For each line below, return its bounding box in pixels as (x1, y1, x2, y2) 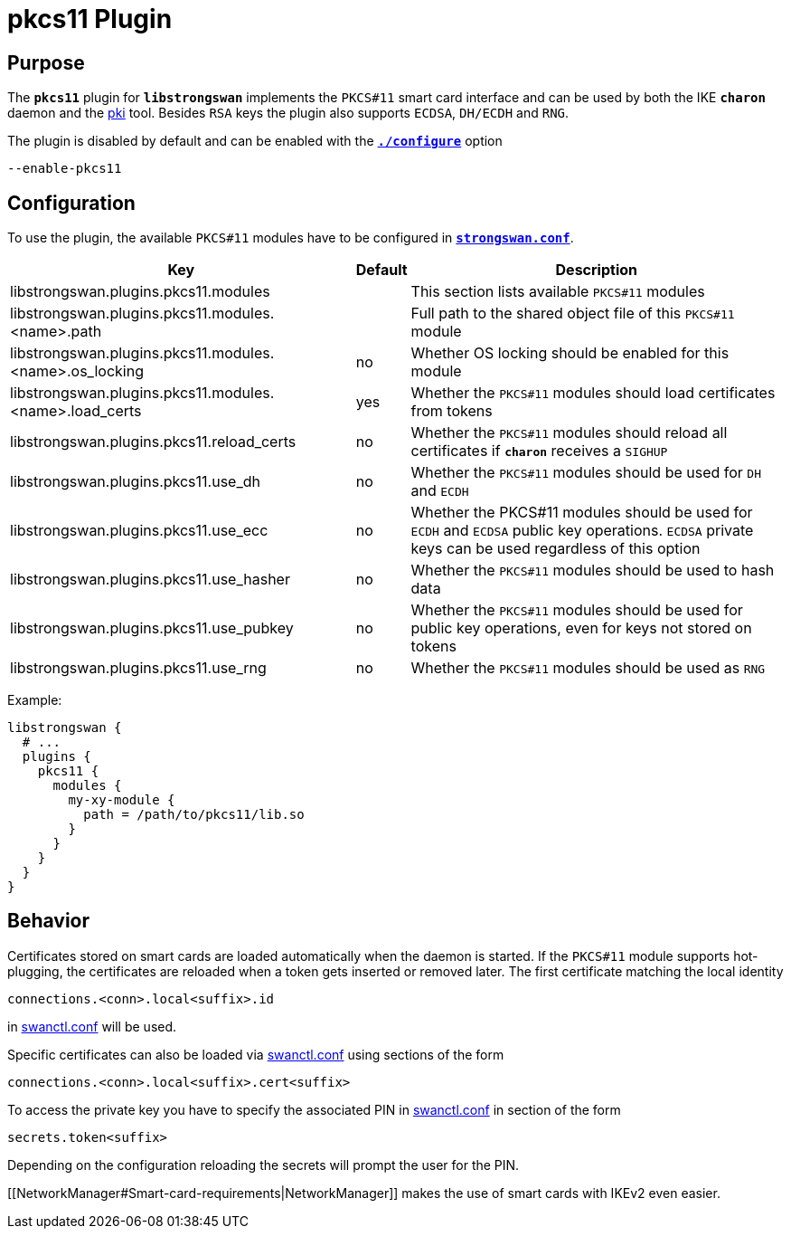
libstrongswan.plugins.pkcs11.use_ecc (10, 521, 268, 540)
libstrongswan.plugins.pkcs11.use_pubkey (10, 619, 294, 638)
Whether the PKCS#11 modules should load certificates (410, 384, 776, 403)
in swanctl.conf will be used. (7, 1018, 177, 1034)
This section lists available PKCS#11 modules (410, 282, 705, 301)
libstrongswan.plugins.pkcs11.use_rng (10, 659, 267, 678)
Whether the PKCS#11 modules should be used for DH (410, 463, 762, 482)
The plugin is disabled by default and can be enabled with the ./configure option (7, 133, 503, 149)
